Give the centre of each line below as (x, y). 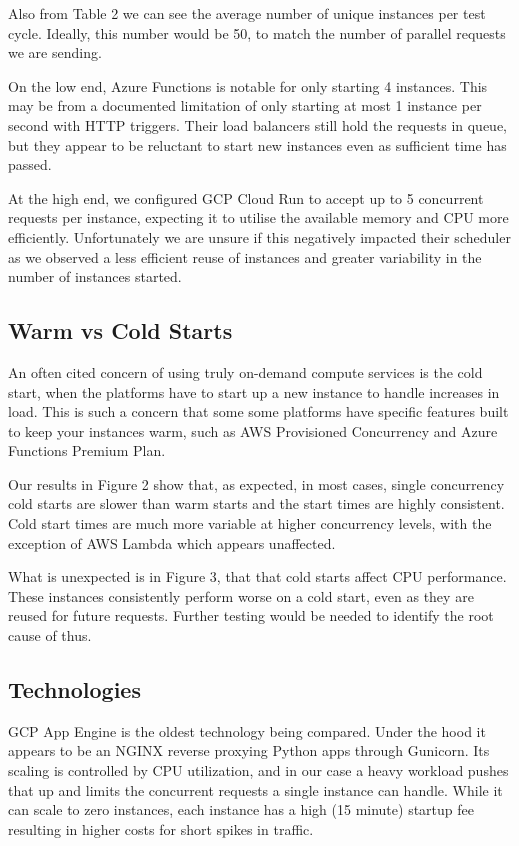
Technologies (74, 689)
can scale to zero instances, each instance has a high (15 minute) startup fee (241, 809)
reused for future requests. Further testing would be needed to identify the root (251, 615)
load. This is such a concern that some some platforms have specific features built (258, 411)
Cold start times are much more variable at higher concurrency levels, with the (250, 523)
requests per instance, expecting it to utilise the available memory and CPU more (258, 217)
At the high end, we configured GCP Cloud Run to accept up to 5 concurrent (246, 197)
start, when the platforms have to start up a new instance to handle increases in (254, 391)
